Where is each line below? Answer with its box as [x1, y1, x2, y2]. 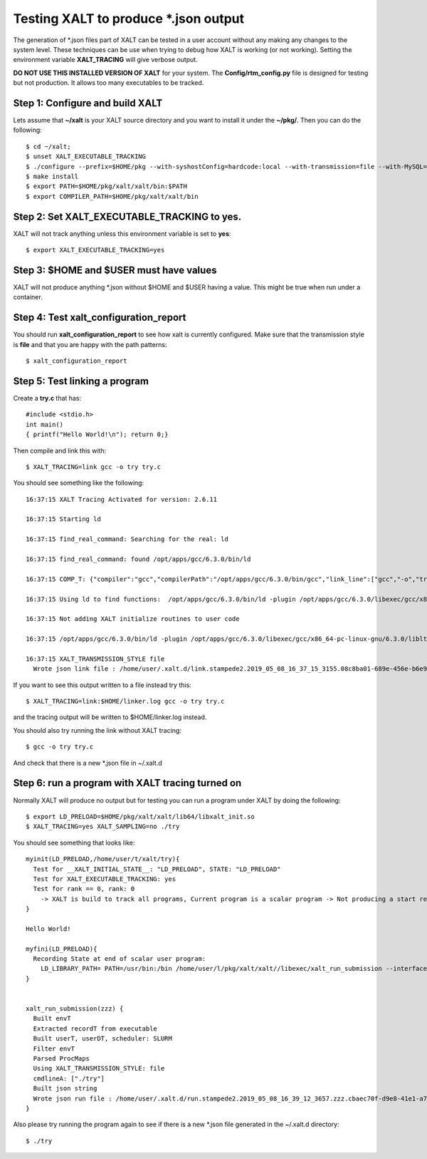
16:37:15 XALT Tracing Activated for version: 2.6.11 [26, 495, 217, 503]
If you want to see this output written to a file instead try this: [13, 681, 191, 689]
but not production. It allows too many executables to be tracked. [13, 78, 204, 87]
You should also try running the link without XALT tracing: [13, 726, 181, 734]
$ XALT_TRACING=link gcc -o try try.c [26, 463, 162, 470]
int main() [26, 421, 64, 428]
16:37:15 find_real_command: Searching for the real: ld [26, 535, 229, 543]
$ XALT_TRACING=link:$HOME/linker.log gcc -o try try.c [26, 697, 225, 706]
